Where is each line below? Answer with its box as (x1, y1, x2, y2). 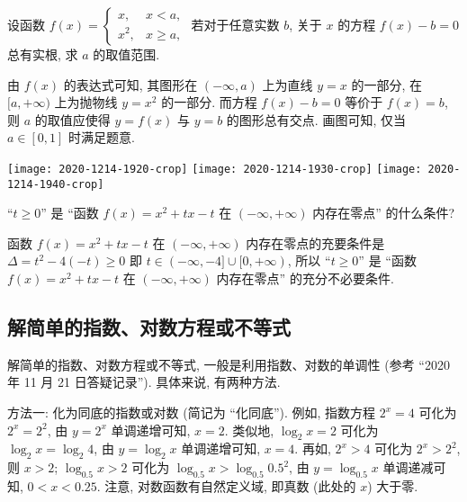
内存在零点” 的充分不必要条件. (216, 269, 394, 288)
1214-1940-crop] (7, 177, 104, 191)
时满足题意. (68, 128, 135, 147)
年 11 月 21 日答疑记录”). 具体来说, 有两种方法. (7, 372, 281, 391)
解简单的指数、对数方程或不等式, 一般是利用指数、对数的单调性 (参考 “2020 (7, 354, 450, 373)
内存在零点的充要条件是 (246, 233, 385, 252)
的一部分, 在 (351, 75, 423, 94)
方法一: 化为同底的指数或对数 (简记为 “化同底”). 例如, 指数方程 (7, 403, 376, 422)
